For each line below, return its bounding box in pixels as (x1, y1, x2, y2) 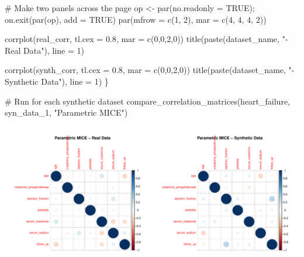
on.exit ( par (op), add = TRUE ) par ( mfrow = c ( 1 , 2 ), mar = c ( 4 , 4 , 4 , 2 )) (5, 13, 267, 25)
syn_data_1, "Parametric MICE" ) (5, 106, 128, 119)
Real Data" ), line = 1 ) (5, 44, 84, 56)
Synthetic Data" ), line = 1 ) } (5, 75, 109, 87)
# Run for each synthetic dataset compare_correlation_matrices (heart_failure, (5, 95, 290, 107)
